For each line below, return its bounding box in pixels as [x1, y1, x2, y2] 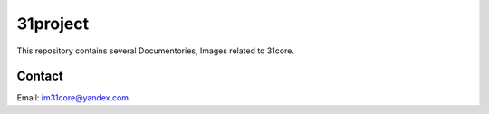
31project [16, 14, 90, 33]
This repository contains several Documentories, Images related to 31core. [16, 45, 294, 56]
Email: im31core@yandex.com [16, 92, 129, 103]
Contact [16, 69, 63, 84]
